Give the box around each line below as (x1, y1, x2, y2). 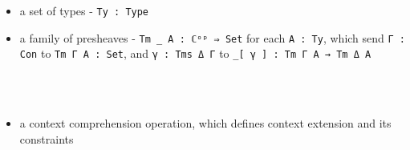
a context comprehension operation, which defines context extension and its (19, 115, 392, 132)
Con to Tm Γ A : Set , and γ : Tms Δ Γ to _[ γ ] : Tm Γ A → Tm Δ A (19, 45, 371, 62)
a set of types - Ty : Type (19, 2, 149, 18)
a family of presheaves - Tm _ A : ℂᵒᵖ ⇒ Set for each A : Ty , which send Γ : (19, 29, 405, 46)
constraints (19, 130, 74, 147)
